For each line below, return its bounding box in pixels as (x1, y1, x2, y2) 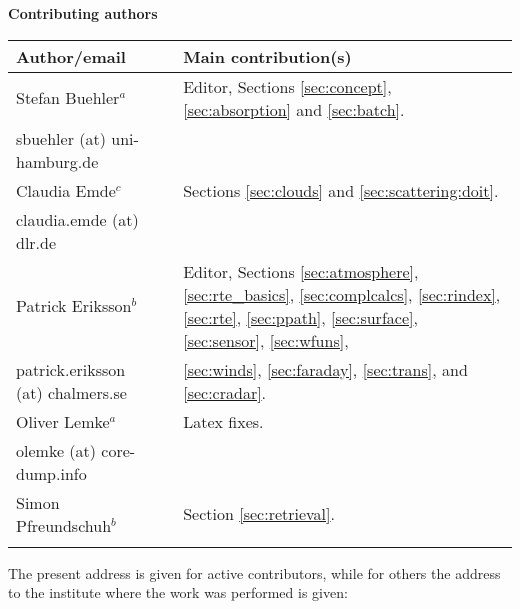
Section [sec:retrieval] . (183, 502, 335, 526)
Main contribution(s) (183, 44, 352, 68)
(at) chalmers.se (16, 380, 127, 404)
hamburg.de (16, 149, 99, 173)
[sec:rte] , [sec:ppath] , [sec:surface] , (183, 305, 418, 329)
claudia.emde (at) (16, 207, 139, 231)
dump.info (16, 461, 87, 485)
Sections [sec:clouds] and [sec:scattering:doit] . (183, 178, 499, 202)
